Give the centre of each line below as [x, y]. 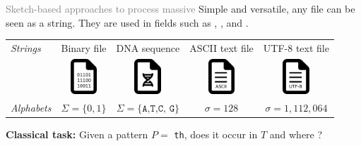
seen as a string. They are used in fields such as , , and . [127, 22]
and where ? [296, 134]
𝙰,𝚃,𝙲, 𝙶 [158, 109]
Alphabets [31, 107]
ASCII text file [221, 47]
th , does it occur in [216, 134]
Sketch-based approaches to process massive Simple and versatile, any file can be [180, 8]
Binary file [84, 47]
